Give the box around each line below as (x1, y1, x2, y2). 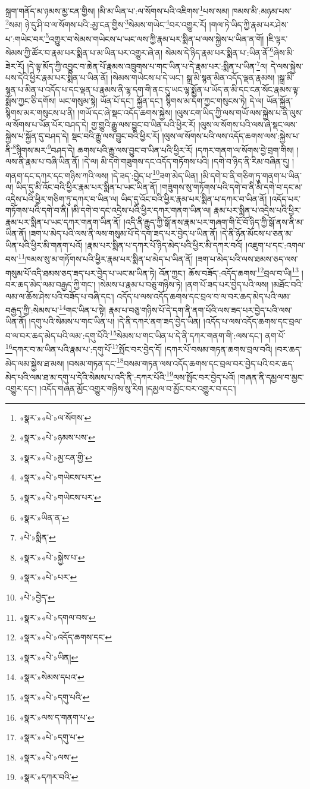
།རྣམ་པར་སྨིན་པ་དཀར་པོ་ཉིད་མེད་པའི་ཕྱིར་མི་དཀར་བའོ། (85, 238, 243, 251)
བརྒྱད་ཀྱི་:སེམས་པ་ (5, 303, 60, 316)
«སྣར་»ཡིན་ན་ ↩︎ (19, 511, 69, 523)
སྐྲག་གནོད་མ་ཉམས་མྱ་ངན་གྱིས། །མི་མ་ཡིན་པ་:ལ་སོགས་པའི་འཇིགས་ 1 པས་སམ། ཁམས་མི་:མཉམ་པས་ (5, 3, 292, 17)
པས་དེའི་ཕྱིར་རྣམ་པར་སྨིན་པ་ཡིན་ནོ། (5, 71, 108, 84)
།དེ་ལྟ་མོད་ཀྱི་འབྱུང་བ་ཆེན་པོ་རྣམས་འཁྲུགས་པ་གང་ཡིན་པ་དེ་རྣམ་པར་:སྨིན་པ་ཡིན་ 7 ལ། (27, 58, 268, 72)
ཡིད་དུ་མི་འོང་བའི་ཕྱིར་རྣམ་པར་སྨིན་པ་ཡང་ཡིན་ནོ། (15, 180, 158, 193)
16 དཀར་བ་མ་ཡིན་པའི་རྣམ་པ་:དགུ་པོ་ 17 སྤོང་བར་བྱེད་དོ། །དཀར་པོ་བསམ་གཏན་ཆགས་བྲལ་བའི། (5, 341, 273, 355)
